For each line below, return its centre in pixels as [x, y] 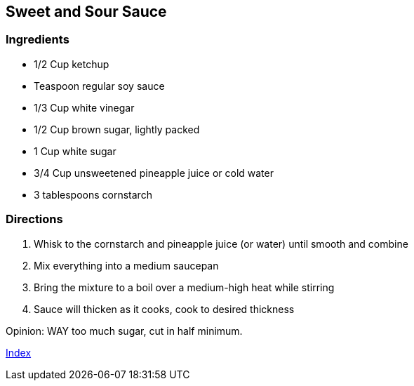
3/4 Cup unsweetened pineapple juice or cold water [154, 173]
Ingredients [38, 40]
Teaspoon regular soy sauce [99, 86]
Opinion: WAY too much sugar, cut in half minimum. [124, 331]
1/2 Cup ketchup [72, 64]
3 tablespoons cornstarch [93, 194]
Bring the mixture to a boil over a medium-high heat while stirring [184, 287]
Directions [34, 219]
